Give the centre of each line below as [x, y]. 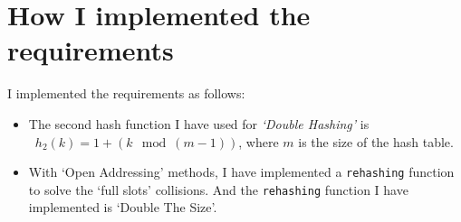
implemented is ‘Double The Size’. [123, 207]
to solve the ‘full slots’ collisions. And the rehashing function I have [218, 189]
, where [259, 141]
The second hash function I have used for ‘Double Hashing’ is [199, 123]
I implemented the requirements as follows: [126, 93]
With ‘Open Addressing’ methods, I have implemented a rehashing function [241, 172]
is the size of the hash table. [376, 141]
